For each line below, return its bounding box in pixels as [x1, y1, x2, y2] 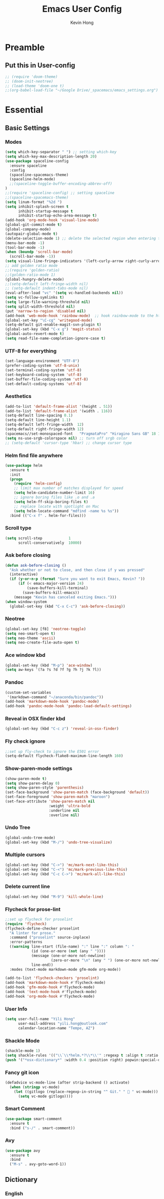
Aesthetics [5, 393, 32, 400]
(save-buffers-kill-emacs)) [22, 590, 80, 595]
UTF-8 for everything [5, 347, 57, 354]
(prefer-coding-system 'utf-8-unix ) [5, 363, 80, 368]
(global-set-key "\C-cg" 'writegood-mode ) [5, 318, 93, 323]
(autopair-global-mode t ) [5, 231, 58, 236]
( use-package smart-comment [5, 1116, 62, 1121]
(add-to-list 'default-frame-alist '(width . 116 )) [5, 408, 112, 414]
